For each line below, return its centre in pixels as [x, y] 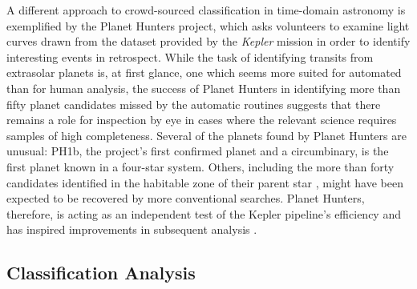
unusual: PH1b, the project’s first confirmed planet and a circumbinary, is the [198, 151]
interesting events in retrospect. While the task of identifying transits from [190, 56]
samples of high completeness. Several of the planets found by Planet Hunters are [206, 135]
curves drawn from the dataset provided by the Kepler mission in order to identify [208, 41]
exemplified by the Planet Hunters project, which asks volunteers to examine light [208, 25]
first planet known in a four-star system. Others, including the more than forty [200, 166]
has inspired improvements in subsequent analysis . [132, 229]
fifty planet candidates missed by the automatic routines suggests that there [194, 104]
